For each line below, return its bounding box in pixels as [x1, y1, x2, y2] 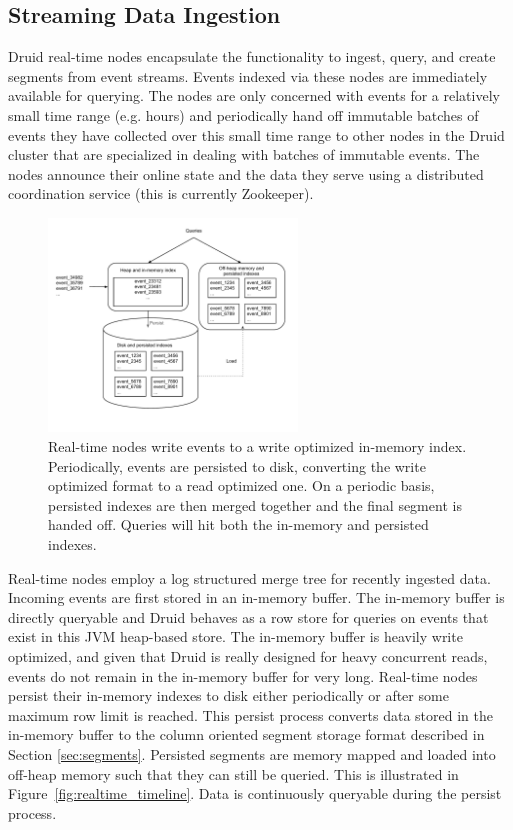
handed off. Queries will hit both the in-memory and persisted [48, 514, 429, 535]
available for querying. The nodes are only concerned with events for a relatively [8, 85, 500, 106]
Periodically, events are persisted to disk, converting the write [48, 455, 426, 476]
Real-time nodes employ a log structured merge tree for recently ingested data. [8, 567, 491, 588]
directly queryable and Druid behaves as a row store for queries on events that [8, 606, 489, 627]
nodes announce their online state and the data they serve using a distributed [8, 163, 484, 184]
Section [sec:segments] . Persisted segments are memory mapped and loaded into [8, 743, 496, 764]
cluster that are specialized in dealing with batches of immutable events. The [8, 144, 480, 165]
